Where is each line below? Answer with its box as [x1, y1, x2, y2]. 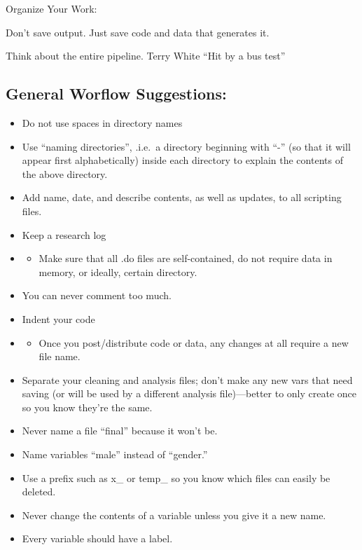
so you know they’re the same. [22, 399, 153, 414]
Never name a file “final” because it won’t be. [22, 423, 218, 438]
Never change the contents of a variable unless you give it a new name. [22, 507, 326, 522]
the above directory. [22, 166, 108, 181]
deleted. [22, 484, 56, 499]
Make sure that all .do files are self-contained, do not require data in [39, 251, 333, 266]
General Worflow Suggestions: [6, 83, 227, 104]
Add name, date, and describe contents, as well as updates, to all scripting [22, 190, 342, 205]
